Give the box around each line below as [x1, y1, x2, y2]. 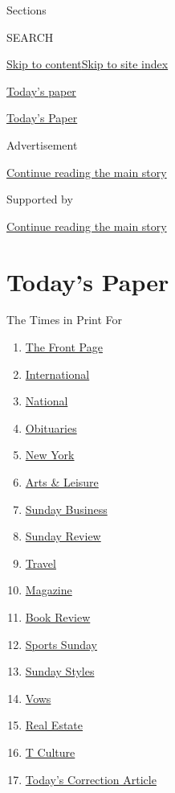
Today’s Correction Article [25, 770, 157, 787]
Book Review [25, 609, 91, 625]
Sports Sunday [25, 635, 98, 652]
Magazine [25, 581, 72, 598]
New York [25, 446, 75, 463]
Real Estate [25, 717, 83, 733]
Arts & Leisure [25, 474, 99, 491]
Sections [6, 2, 47, 18]
